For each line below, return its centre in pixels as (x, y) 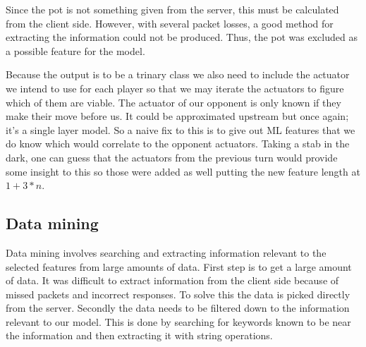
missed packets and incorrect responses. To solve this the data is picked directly (178, 294)
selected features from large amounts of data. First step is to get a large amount (179, 266)
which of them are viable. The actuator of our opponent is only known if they (173, 102)
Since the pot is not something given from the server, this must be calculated (172, 9)
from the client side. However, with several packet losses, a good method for (170, 23)
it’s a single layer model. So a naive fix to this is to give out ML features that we (181, 129)
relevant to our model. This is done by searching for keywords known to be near (178, 321)
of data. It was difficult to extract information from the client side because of (172, 280)
